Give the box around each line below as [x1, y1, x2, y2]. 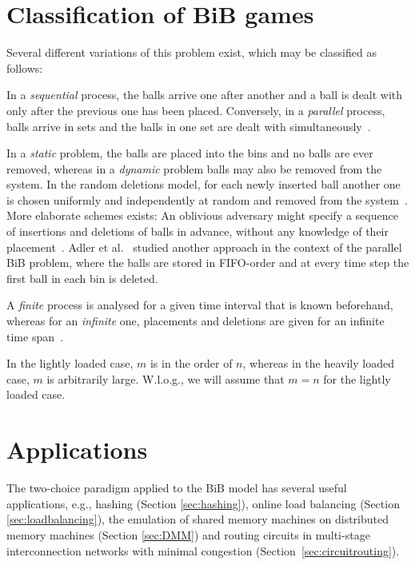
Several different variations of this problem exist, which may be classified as [6, 44, 377, 61]
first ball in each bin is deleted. [6, 269, 158, 286]
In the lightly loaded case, [6, 355, 134, 372]
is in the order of [150, 355, 233, 372]
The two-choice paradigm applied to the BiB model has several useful [6, 479, 347, 496]
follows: [6, 59, 43, 76]
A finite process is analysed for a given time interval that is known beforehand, [6, 296, 393, 313]
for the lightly [323, 370, 391, 387]
